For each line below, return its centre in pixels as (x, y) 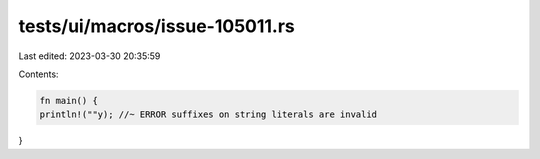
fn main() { (69, 100)
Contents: (38, 74)
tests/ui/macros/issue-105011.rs (156, 26)
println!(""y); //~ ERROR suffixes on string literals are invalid (208, 114)
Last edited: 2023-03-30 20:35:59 (89, 56)
